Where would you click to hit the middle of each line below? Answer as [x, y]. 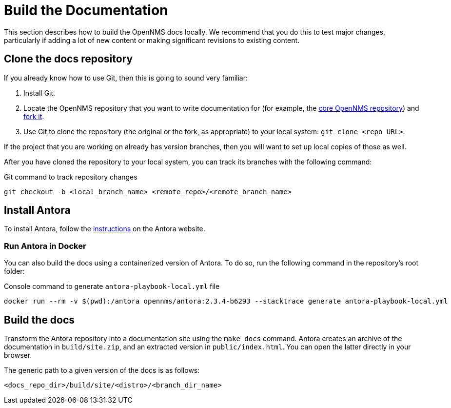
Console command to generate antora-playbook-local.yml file [112, 286]
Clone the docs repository [69, 59]
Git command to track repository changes [71, 177]
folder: [14, 271]
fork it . [34, 116]
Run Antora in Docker [45, 246]
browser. [18, 355]
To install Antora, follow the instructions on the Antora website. [105, 229]
